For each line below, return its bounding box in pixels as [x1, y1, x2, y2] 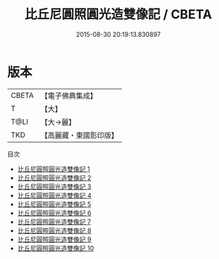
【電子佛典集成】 [40, 91, 97, 101]
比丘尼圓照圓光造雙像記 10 [17, 244, 94, 252]
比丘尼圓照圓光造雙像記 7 [17, 217, 92, 226]
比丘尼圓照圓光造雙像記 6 [17, 208, 92, 217]
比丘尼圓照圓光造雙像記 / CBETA [24, 6, 213, 23]
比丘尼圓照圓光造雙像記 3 [17, 182, 92, 191]
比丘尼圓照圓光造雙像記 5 [17, 200, 92, 208]
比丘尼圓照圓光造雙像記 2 [17, 173, 92, 182]
